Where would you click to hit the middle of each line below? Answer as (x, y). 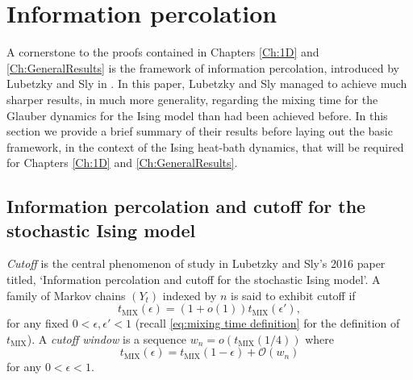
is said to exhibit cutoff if (293, 295)
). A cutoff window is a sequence (107, 338)
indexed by (190, 295)
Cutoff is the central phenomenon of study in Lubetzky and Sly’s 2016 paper (196, 263)
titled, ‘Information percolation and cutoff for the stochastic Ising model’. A (194, 280)
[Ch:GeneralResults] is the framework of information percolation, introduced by (203, 67)
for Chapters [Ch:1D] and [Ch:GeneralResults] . (122, 163)
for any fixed (38, 323)
